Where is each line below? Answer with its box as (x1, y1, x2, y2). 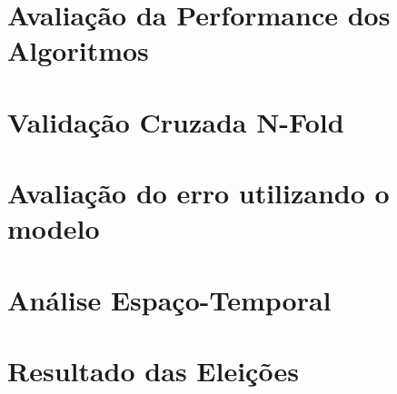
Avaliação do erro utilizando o (7, 174, 390, 212)
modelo (7, 210, 100, 247)
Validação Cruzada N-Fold (7, 103, 344, 140)
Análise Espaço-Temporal (7, 281, 332, 318)
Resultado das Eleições (7, 352, 299, 389)
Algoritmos (7, 32, 149, 69)
